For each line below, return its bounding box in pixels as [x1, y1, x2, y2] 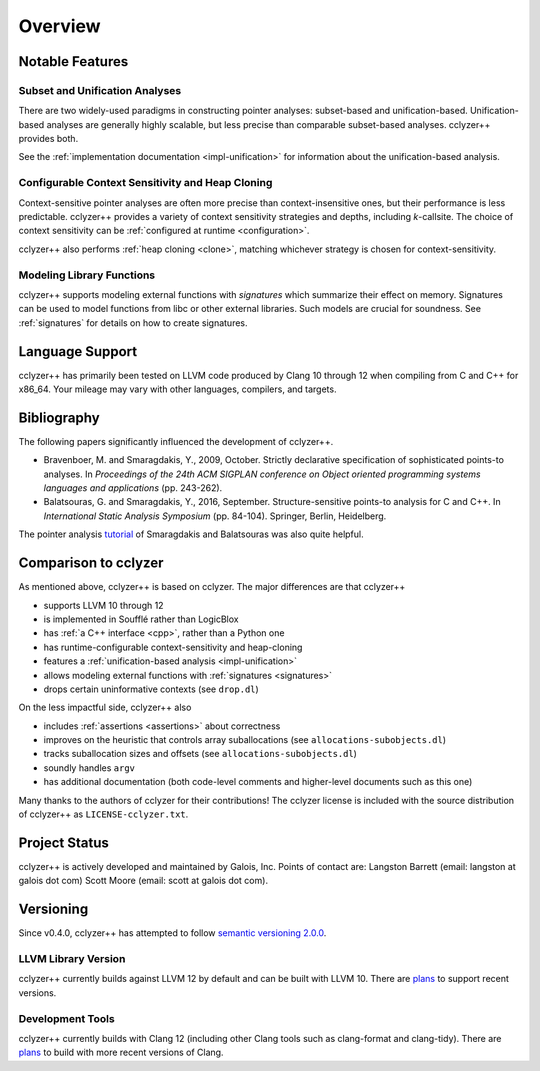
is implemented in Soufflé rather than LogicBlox [43, 613, 239, 625]
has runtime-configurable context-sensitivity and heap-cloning [43, 641, 303, 653]
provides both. [18, 133, 79, 145]
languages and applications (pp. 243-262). [43, 482, 223, 494]
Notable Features [18, 53, 129, 70]
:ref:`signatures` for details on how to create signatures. [18, 316, 249, 329]
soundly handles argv [43, 761, 135, 774]
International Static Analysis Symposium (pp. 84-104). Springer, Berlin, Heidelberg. [43, 510, 387, 522]
